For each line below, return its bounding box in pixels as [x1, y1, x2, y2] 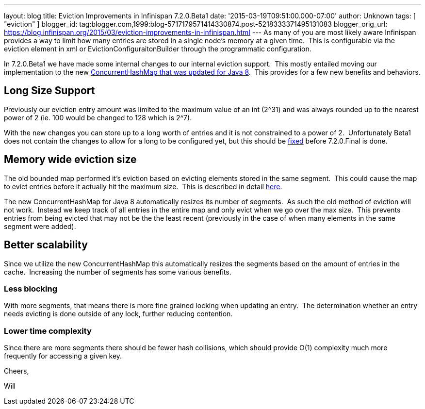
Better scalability [4, 239, 88, 251]
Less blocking [4, 283, 58, 294]
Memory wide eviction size [4, 153, 137, 166]
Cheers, [4, 367, 29, 376]
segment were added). [4, 222, 76, 230]
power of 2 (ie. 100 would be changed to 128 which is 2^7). [4, 113, 192, 122]
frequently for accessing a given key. [4, 352, 122, 360]
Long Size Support [4, 84, 95, 97]
